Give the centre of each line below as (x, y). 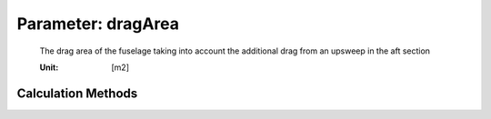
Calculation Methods (77, 93)
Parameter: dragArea (98, 24)
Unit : (49, 67)
